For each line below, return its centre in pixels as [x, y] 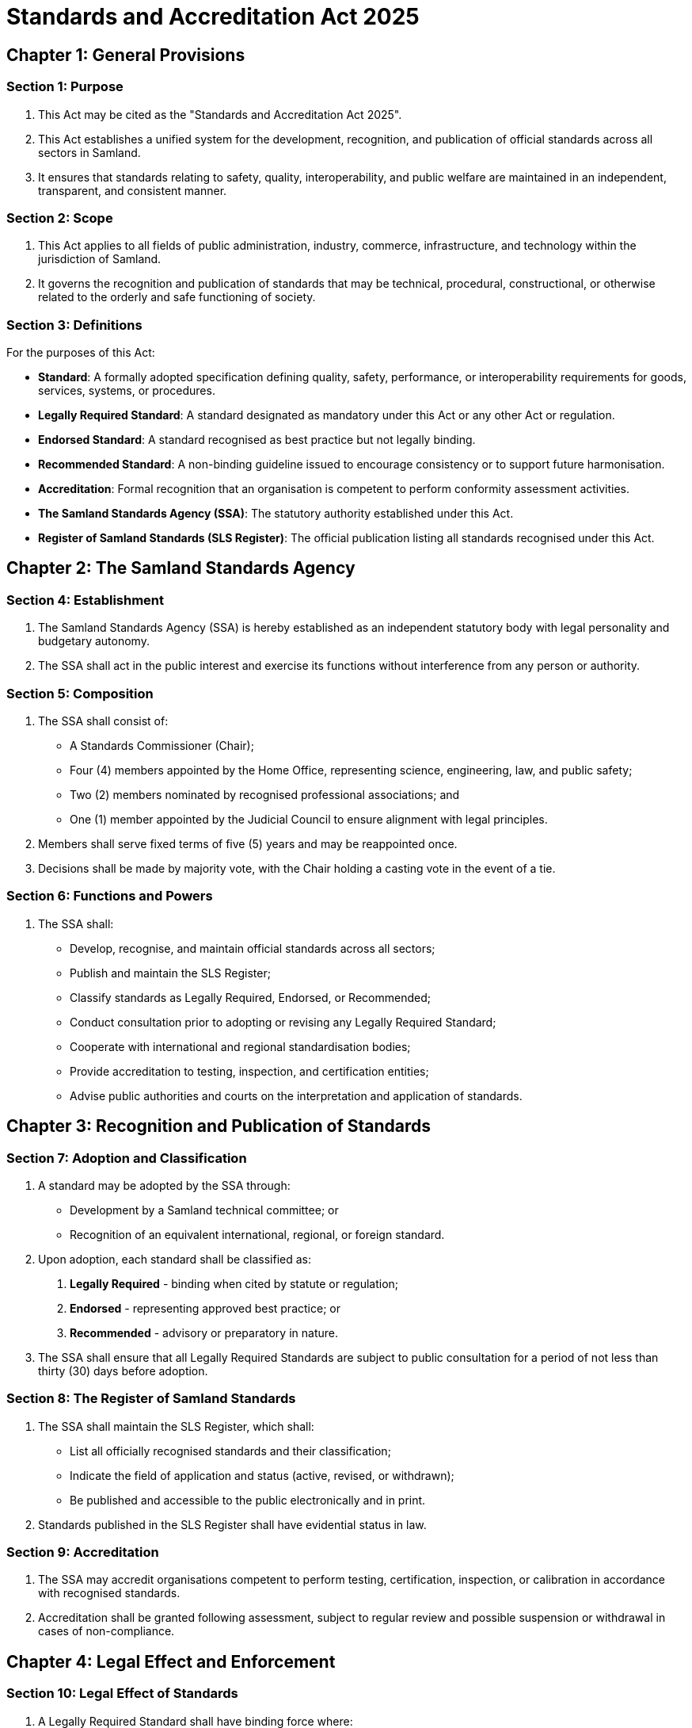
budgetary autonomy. [94, 641]
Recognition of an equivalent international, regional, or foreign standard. [257, 1234]
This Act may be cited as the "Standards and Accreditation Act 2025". [220, 114]
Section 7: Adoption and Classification [127, 1158]
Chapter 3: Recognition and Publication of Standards [219, 1126]
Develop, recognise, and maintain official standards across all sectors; [253, 948]
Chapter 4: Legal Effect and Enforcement [171, 1661]
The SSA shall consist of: [103, 721]
